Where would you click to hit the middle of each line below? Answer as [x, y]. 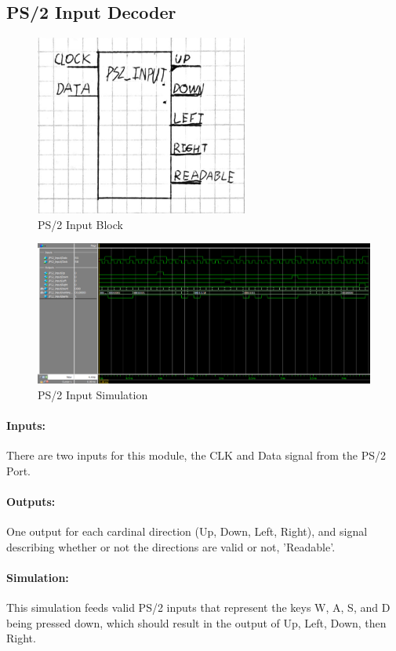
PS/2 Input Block [80, 224]
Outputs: [31, 501]
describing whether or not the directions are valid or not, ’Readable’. [171, 546]
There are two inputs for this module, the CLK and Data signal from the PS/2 [196, 455]
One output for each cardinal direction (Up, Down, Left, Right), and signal [187, 531]
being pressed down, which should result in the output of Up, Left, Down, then [196, 622]
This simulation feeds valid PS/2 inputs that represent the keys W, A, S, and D [198, 607]
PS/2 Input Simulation [93, 394]
